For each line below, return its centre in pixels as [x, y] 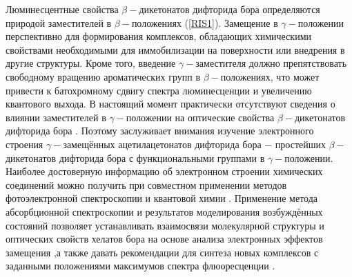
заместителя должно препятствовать [271, 63]
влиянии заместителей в [56, 117]
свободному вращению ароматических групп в [103, 76]
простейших [301, 144]
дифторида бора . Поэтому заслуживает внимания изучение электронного [160, 131]
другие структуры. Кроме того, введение [91, 63]
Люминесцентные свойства [62, 9]
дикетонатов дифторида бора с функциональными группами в [135, 157]
